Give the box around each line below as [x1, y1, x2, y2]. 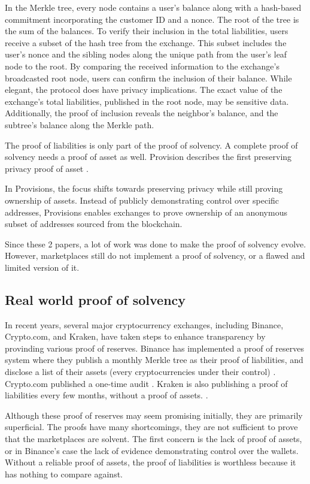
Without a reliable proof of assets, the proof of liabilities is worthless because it [5, 456, 296, 468]
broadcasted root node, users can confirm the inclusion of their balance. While [5, 71, 292, 84]
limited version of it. [5, 261, 80, 273]
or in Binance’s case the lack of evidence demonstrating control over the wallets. [5, 444, 299, 456]
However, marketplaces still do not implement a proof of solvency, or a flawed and [5, 249, 305, 262]
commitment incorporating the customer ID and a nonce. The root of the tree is [5, 13, 299, 25]
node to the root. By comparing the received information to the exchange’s [5, 59, 279, 72]
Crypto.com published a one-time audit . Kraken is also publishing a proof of [5, 377, 288, 389]
